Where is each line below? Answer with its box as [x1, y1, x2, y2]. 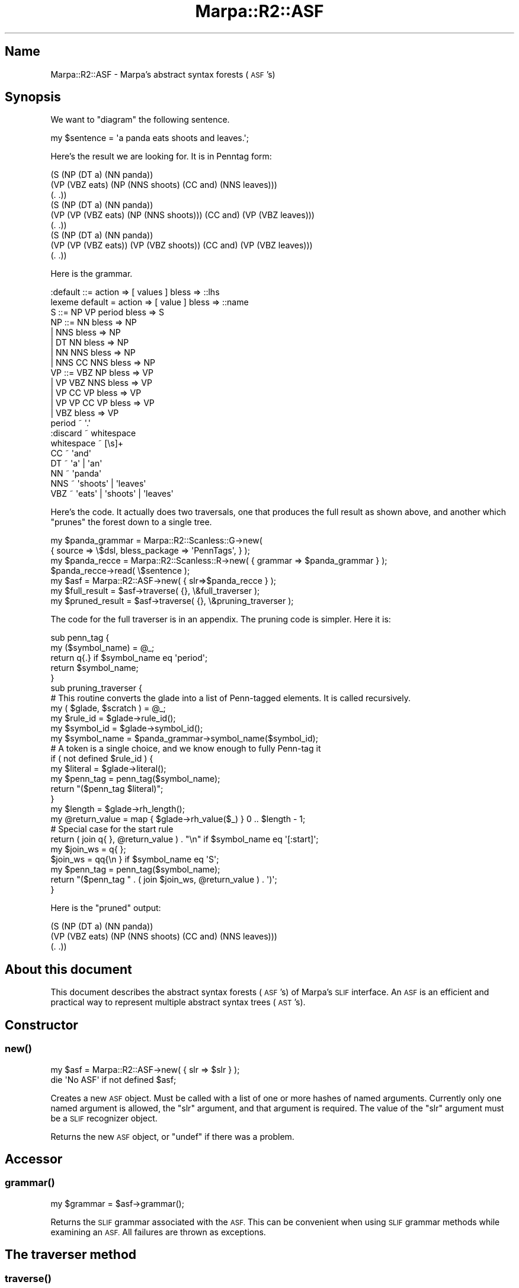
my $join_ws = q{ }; [50, 844, 126, 855]
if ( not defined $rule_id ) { [50, 753, 153, 764]
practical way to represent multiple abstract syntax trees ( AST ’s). [50, 997, 306, 1008]
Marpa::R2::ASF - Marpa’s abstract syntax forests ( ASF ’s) [50, 69, 275, 79]
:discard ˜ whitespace [50, 428, 136, 439]
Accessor [5, 1151, 63, 1166]
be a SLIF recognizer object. [50, 1113, 158, 1123]
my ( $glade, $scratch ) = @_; [50, 703, 166, 714]
